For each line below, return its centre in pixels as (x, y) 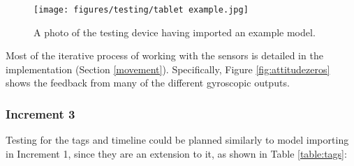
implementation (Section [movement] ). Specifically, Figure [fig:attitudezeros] (168, 69)
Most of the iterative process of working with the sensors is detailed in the (164, 55)
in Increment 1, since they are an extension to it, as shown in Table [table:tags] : (176, 153)
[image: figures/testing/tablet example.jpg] (141, 10)
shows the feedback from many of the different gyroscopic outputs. (148, 83)
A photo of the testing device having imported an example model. (175, 32)
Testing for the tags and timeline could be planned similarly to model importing (177, 140)
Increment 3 (40, 113)
